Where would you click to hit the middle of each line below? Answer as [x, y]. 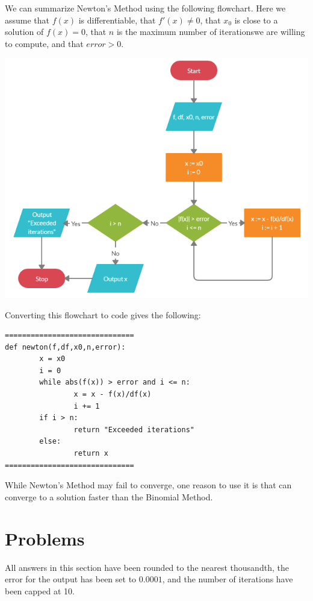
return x [91, 454]
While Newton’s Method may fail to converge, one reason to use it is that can [148, 485]
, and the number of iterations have [228, 579]
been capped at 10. [40, 590]
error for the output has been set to [71, 579]
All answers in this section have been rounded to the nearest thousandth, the [147, 567]
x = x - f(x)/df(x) [113, 395]
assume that [27, 20]
